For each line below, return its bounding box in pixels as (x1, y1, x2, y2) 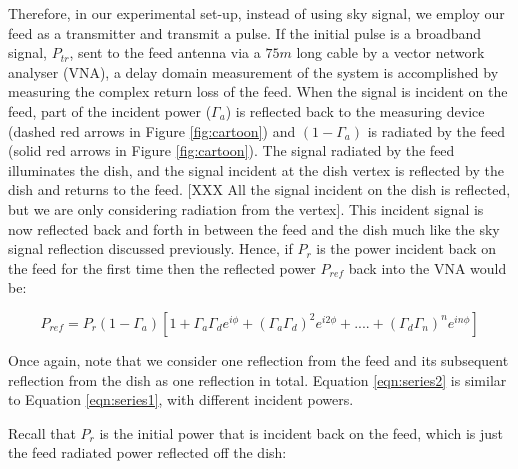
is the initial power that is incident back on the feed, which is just (99, 422, 504, 443)
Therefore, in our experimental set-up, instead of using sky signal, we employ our (8, 3, 505, 23)
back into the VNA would (348, 257, 507, 278)
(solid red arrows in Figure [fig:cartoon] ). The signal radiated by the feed (8, 140, 455, 161)
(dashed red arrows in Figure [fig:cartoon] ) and (8, 120, 296, 141)
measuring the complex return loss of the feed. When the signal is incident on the (8, 81, 508, 102)
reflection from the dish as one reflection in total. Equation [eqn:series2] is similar (8, 369, 507, 390)
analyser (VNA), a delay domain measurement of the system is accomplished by (8, 61, 499, 82)
